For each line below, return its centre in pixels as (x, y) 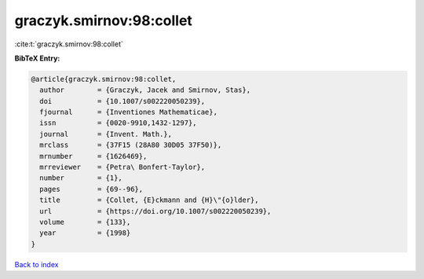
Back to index (37, 264)
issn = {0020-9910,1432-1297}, (118, 123)
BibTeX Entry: (37, 58)
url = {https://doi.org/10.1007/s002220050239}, (155, 211)
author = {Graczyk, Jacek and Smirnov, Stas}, (145, 90)
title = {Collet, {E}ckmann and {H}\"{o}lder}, (149, 200)
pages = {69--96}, (91, 189)
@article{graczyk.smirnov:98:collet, (104, 79)
